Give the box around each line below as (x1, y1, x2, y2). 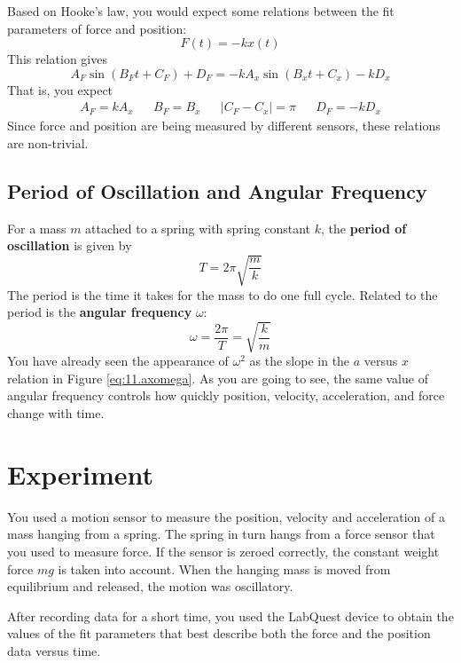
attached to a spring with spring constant (85, 218, 310, 237)
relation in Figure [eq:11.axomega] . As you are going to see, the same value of (7, 368, 428, 387)
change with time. (7, 404, 105, 422)
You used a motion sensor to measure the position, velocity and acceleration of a (7, 507, 445, 525)
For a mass (7, 218, 66, 237)
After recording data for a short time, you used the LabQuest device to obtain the (7, 606, 454, 625)
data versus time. (7, 641, 101, 659)
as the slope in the (249, 351, 350, 370)
